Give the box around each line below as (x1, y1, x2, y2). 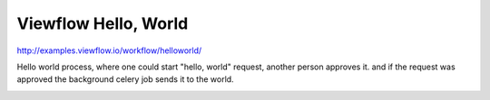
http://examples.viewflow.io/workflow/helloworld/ (16, 45, 202, 56)
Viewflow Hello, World (16, 14, 189, 33)
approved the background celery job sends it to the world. (16, 74, 235, 85)
